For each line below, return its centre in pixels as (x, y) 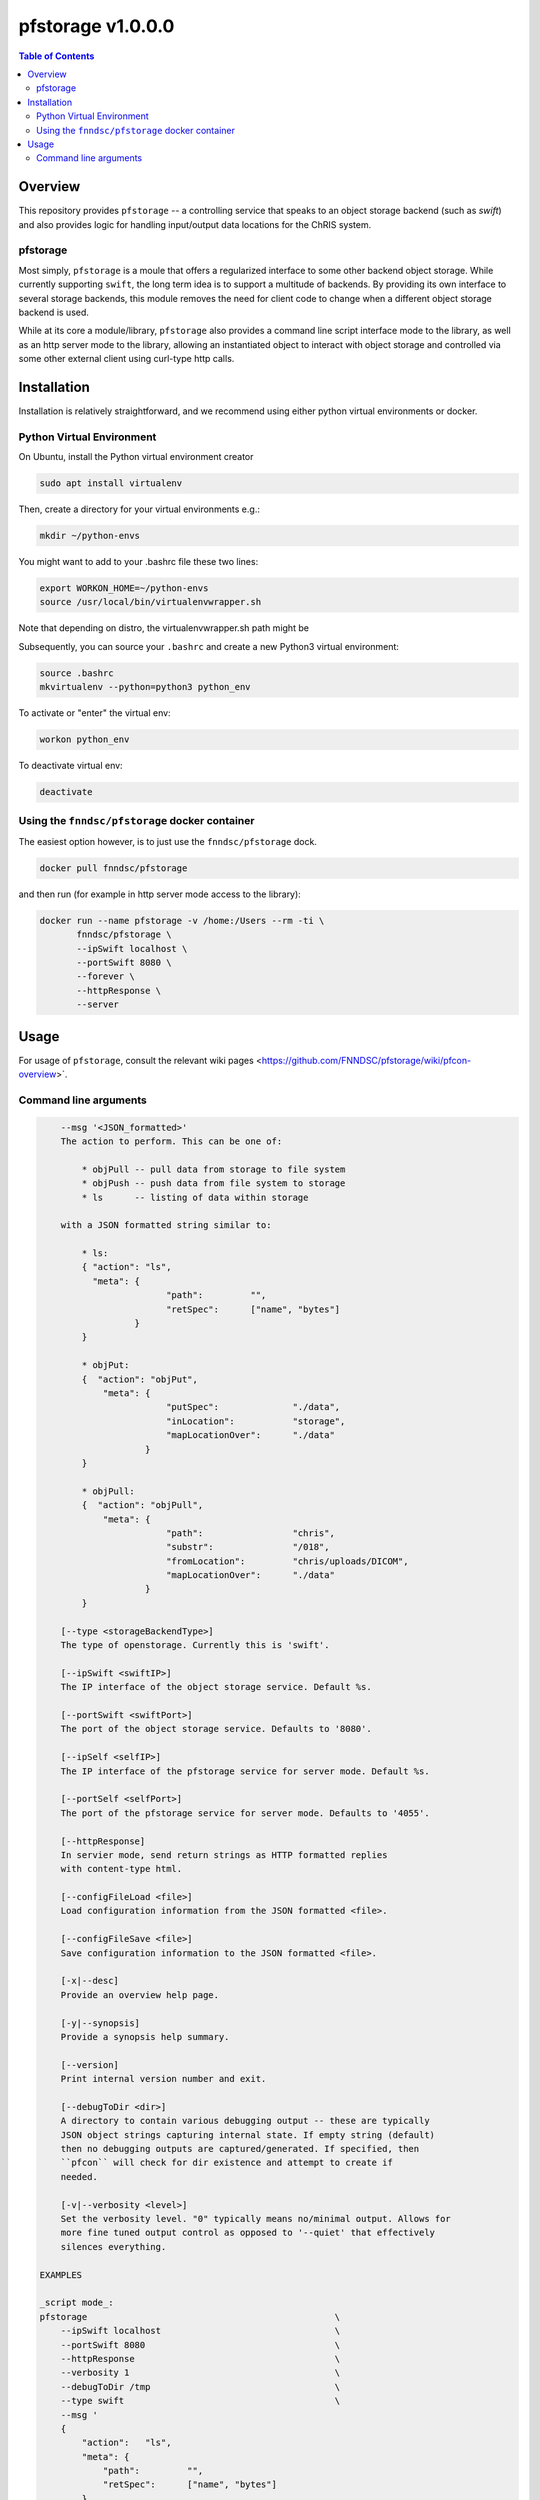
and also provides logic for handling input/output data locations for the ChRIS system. (195, 224)
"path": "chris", (250, 1533)
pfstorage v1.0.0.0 (96, 26)
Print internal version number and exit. (163, 2079)
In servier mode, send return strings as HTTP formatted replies (224, 1854)
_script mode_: (76, 2303)
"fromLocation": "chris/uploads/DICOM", (287, 1561)
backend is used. (54, 312)
